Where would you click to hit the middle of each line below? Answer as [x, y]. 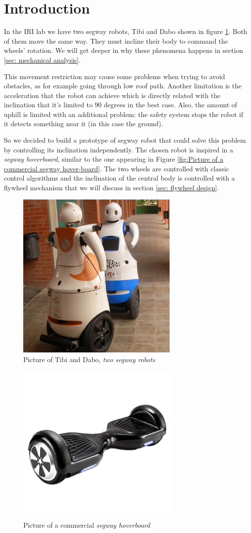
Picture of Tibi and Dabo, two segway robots [89, 359]
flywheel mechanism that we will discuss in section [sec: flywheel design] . [111, 188]
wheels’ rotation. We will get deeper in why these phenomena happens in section [124, 50]
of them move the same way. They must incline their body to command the [116, 41]
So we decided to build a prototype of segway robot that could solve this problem [125, 140]
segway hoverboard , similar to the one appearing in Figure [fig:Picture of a [114, 159]
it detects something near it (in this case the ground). [84, 124]
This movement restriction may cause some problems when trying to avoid [115, 76]
